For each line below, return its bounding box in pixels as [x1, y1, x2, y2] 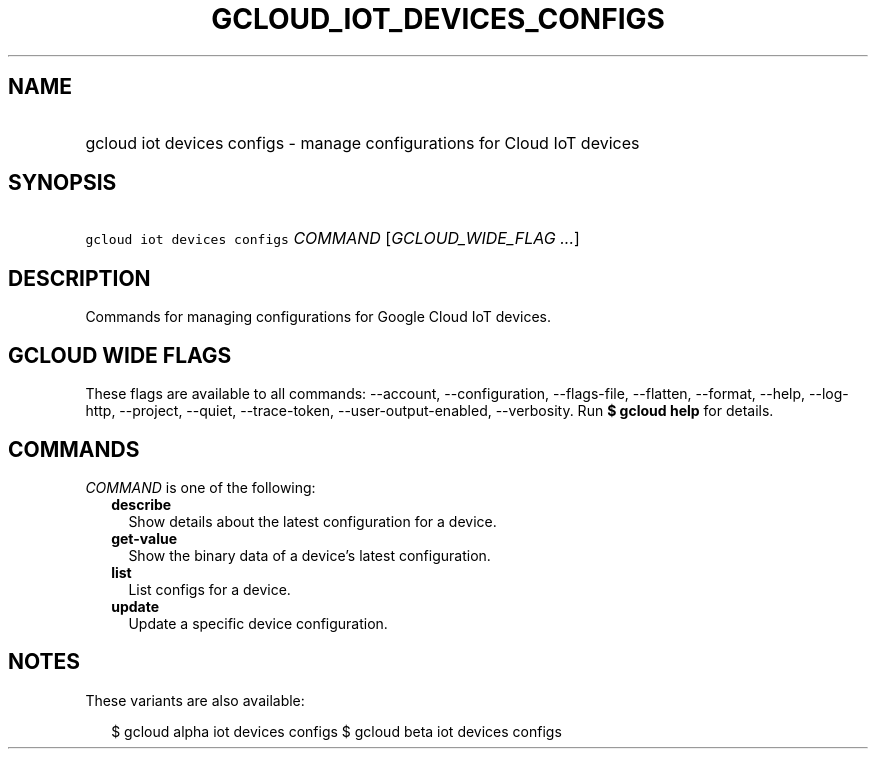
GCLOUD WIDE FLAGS [8, 342, 232, 368]
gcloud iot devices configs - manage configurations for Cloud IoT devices [85, 132, 640, 153]
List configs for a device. [128, 580, 291, 598]
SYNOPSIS [8, 170, 117, 196]
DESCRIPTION [8, 265, 151, 291]
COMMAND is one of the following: [85, 478, 316, 496]
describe [111, 495, 172, 513]
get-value [111, 529, 178, 547]
